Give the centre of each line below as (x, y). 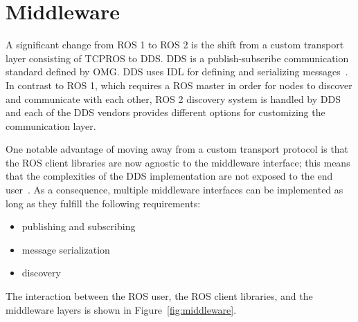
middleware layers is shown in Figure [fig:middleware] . (121, 309)
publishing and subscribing (79, 226)
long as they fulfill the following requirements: (103, 203)
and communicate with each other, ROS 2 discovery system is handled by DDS (173, 98)
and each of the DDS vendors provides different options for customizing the (165, 112)
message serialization (66, 249)
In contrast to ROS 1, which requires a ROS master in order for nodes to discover (179, 85)
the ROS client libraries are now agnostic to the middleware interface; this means (178, 162)
